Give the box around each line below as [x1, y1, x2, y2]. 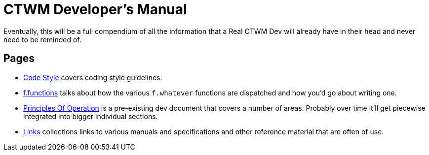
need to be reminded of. [3, 35, 81, 44]
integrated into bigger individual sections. [23, 112, 158, 121]
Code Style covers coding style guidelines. [23, 73, 162, 82]
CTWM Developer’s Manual [3, 1, 187, 18]
